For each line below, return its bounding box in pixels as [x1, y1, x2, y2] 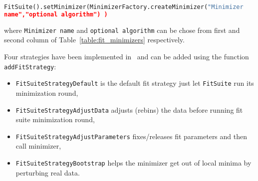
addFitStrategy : [4, 61, 56, 71]
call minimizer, [15, 141, 61, 151]
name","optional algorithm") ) [4, 10, 108, 18]
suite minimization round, [15, 114, 95, 125]
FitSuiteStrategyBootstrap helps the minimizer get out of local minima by [15, 158, 252, 168]
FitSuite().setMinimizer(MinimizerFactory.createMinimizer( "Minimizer [4, 3, 244, 10]
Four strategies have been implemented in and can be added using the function [4, 51, 249, 61]
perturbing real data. [15, 167, 80, 178]
